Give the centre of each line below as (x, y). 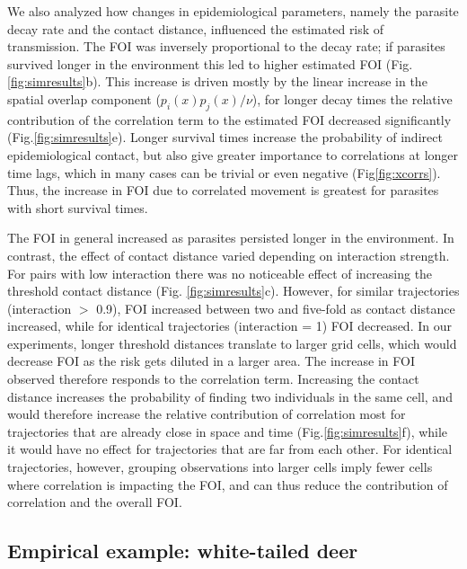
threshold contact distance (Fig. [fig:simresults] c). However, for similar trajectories (233, 291)
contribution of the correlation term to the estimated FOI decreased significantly (229, 119)
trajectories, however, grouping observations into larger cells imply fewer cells (220, 467)
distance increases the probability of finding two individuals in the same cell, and (230, 396)
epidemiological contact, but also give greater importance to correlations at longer (233, 154)
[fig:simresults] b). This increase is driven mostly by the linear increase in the (217, 81)
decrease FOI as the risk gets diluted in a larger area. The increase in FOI (211, 361)
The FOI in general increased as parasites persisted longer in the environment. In (231, 238)
